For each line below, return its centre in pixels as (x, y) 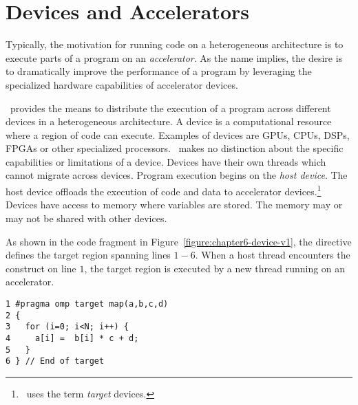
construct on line (41, 268)
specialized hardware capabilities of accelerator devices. (122, 84)
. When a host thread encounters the (273, 255)
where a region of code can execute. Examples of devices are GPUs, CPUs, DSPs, (178, 134)
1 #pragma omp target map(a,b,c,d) (87, 304)
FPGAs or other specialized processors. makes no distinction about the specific (175, 148)
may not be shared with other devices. (86, 218)
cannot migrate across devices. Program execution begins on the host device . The (177, 175)
